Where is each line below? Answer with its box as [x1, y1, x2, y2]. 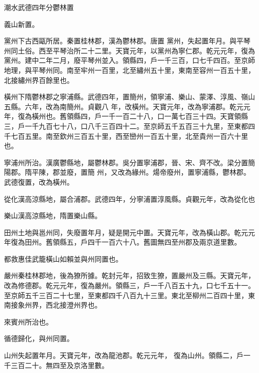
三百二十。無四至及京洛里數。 [10, 360, 109, 370]
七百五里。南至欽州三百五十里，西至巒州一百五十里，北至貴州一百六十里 [10, 130, 248, 141]
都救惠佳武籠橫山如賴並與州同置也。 [4, 253, 123, 264]
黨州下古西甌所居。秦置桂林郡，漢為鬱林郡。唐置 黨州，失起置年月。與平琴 [4, 35, 251, 46]
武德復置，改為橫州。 [4, 176, 74, 187]
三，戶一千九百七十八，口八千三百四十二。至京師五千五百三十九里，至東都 [4, 120, 248, 131]
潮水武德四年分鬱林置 [4, 2, 74, 12]
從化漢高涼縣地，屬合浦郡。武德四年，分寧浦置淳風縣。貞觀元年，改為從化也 [4, 193, 255, 204]
